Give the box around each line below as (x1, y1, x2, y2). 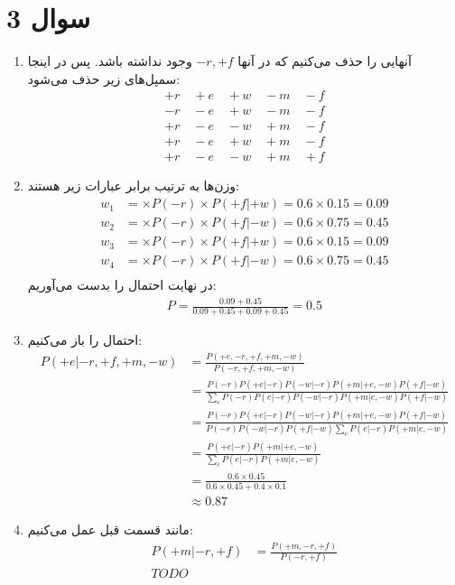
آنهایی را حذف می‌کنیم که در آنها (237, 51, 412, 70)
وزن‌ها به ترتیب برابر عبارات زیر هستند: (27, 176, 239, 195)
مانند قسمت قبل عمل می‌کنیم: (27, 520, 193, 539)
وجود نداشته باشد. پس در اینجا (27, 51, 192, 70)
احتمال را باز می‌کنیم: (27, 330, 143, 349)
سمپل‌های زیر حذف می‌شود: (27, 69, 181, 88)
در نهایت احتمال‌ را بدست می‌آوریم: (27, 275, 217, 294)
